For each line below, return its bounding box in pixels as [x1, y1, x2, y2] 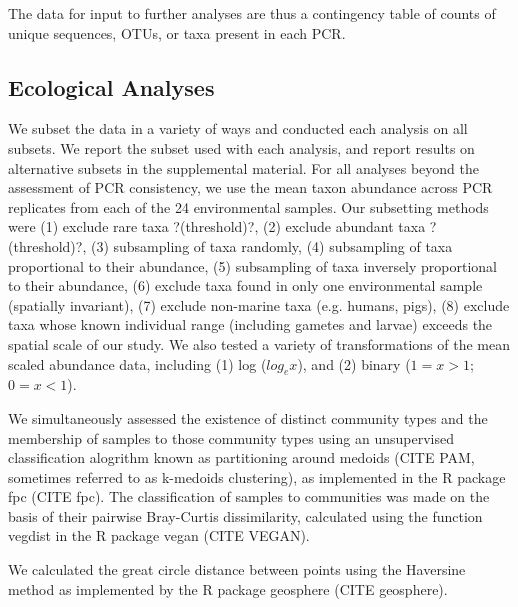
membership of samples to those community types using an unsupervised [8, 427, 454, 448]
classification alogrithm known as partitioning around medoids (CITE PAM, [8, 447, 475, 468]
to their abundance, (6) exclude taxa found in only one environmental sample [8, 275, 483, 296]
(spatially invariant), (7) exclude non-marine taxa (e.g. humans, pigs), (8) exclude [8, 294, 510, 315]
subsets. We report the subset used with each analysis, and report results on [8, 137, 475, 158]
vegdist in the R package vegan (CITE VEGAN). [8, 525, 310, 546]
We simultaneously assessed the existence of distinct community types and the [8, 407, 488, 428]
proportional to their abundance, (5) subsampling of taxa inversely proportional [8, 255, 498, 276]
